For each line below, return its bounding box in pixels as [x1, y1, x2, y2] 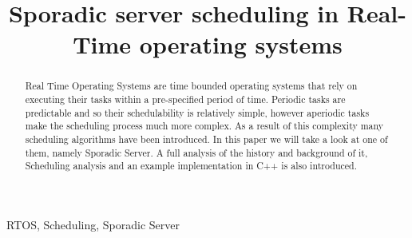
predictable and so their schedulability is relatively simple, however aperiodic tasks [25, 105, 370, 119]
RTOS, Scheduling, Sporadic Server [6, 216, 180, 232]
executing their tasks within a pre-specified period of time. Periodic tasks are [25, 93, 346, 106]
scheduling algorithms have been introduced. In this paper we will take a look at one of [25, 132, 388, 145]
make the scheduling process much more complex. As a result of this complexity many [25, 119, 384, 133]
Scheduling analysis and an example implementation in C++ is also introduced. [25, 159, 357, 173]
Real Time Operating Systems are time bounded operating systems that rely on [25, 79, 358, 93]
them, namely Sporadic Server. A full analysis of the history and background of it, [25, 145, 368, 159]
